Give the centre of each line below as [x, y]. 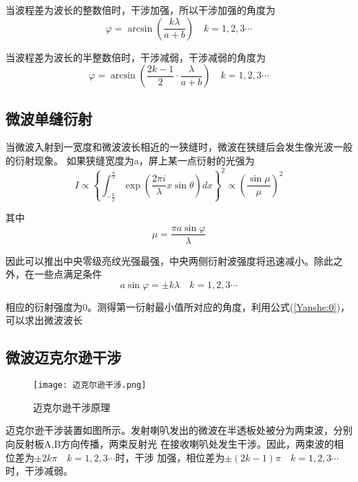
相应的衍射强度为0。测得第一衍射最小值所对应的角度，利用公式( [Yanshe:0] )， [178, 306]
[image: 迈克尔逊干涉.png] [90, 385]
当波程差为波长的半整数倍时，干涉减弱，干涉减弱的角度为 [136, 57]
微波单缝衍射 [49, 118]
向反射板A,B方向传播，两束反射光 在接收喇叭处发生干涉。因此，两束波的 [170, 443]
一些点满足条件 [68, 274]
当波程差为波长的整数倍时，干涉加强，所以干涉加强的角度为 [140, 10]
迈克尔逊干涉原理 [72, 407]
